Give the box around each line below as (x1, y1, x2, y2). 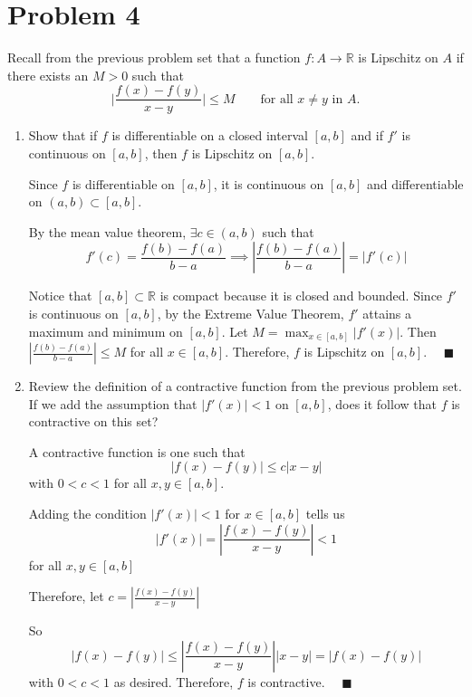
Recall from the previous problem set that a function (7, 48, 301, 67)
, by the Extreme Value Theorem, (157, 303, 344, 322)
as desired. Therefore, (113, 672, 234, 691)
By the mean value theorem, (28, 222, 187, 241)
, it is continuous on (213, 174, 324, 193)
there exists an (7, 65, 89, 84)
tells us (305, 504, 345, 523)
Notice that (28, 286, 92, 305)
